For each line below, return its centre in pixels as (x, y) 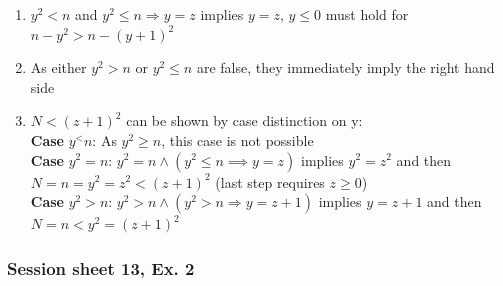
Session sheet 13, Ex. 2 (101, 267)
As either (58, 67)
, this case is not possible (237, 139)
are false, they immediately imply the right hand (345, 67)
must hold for (367, 14)
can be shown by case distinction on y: (244, 120)
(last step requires (270, 181)
